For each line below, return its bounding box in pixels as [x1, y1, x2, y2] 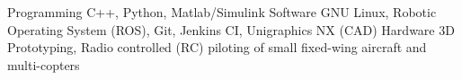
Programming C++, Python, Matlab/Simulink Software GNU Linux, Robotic [7, 3, 437, 21]
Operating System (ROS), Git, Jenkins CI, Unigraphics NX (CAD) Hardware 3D [7, 20, 455, 39]
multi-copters [7, 55, 80, 74]
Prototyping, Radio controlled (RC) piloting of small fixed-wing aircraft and [7, 38, 427, 57]
